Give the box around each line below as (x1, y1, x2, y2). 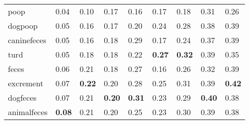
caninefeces (8, 34, 46, 46)
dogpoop (8, 20, 38, 31)
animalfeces (8, 106, 48, 118)
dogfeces (8, 92, 37, 103)
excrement (8, 77, 44, 89)
